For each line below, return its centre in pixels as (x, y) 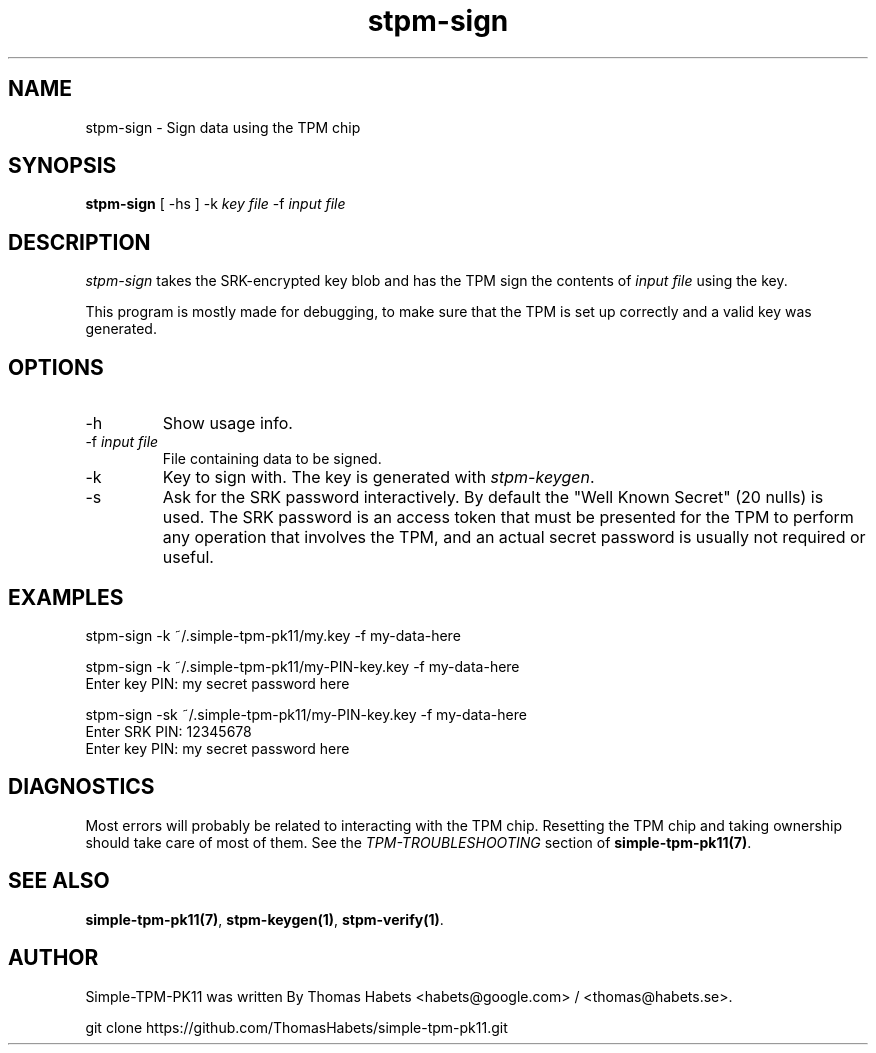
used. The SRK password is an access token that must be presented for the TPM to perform (508, 517)
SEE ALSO (59, 881)
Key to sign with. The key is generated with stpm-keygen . (378, 477)
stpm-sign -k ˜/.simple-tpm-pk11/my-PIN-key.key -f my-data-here (302, 666)
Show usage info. (227, 423)
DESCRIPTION (79, 242)
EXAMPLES (66, 597)
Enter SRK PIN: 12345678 (168, 731)
